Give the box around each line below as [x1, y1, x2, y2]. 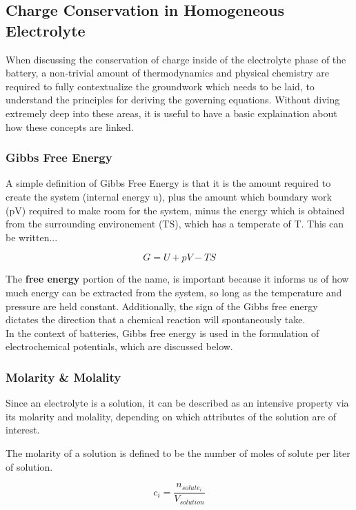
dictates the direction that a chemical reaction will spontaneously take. [6, 312, 306, 327]
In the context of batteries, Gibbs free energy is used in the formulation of [6, 325, 319, 340]
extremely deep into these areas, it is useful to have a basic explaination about [6, 105, 337, 120]
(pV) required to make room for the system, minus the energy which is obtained [6, 203, 345, 217]
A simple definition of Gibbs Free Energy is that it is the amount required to [6, 176, 331, 190]
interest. [6, 422, 40, 437]
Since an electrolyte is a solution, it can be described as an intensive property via [6, 396, 349, 410]
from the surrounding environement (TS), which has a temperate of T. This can [6, 216, 344, 231]
